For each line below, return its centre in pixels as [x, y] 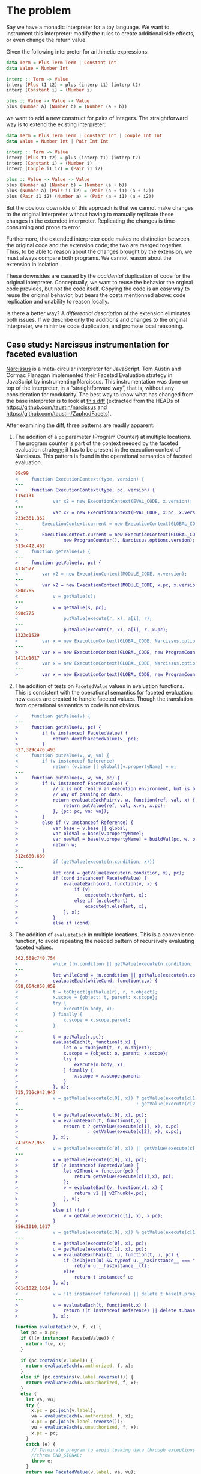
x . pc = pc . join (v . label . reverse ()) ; [77, 1422]
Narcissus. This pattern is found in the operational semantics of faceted [103, 456]
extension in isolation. [33, 264]
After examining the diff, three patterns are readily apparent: [80, 425]
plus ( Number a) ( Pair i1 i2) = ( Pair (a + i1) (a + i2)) [80, 191]
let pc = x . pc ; [40, 1333]
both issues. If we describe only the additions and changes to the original [97, 319]
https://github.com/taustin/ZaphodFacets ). [59, 413]
